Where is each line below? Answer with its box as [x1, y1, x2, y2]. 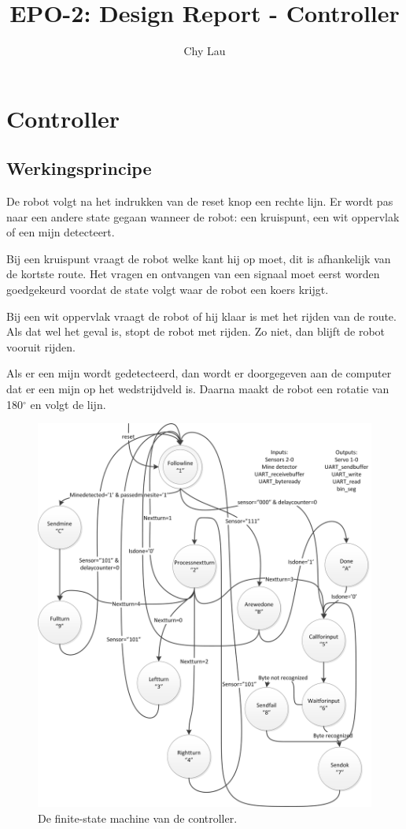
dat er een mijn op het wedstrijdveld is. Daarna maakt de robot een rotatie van [6, 381, 389, 397]
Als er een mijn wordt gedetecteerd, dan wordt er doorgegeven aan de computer [6, 365, 392, 381]
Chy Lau [183, 43, 226, 59]
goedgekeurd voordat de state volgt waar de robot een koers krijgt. [6, 281, 329, 298]
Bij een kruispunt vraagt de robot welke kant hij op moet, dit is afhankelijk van [6, 250, 391, 266]
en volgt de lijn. [30, 396, 106, 412]
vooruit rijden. [6, 338, 76, 355]
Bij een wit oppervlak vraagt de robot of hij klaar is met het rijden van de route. [6, 307, 397, 324]
